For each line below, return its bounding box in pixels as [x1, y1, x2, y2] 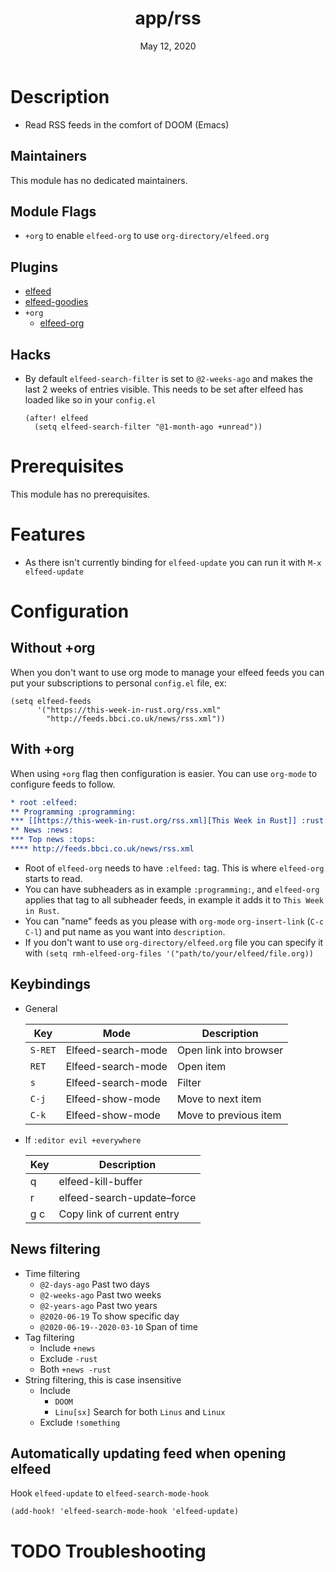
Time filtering [24, 1267, 81, 1279]
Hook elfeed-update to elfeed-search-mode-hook [10, 1487, 210, 1499]
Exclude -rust [39, 1352, 98, 1364]
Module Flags [10, 203, 97, 220]
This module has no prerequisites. [10, 488, 151, 500]
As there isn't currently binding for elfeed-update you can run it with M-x [24, 556, 322, 568]
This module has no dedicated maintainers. [10, 174, 188, 186]
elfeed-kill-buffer [58, 1174, 143, 1188]
